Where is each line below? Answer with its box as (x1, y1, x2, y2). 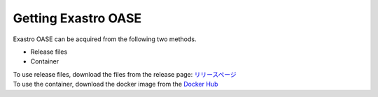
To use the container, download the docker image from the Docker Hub (13, 80, 218, 89)
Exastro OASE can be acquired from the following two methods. (13, 35, 197, 43)
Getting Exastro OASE (13, 10, 142, 26)
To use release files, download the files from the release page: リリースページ (13, 70, 237, 78)
